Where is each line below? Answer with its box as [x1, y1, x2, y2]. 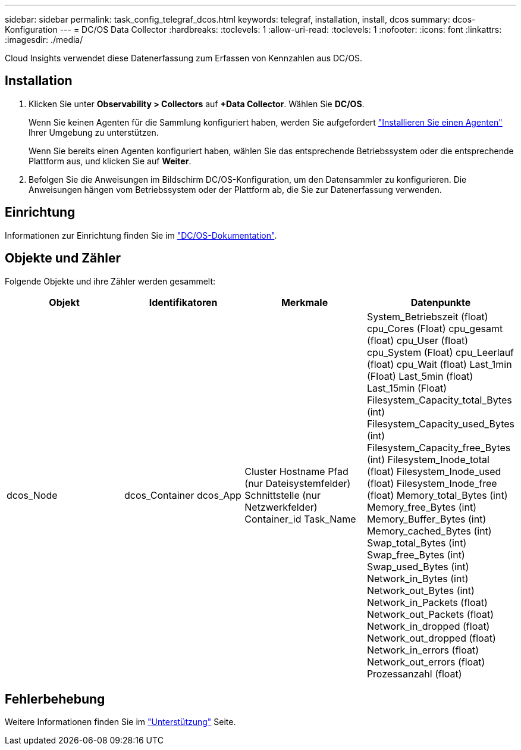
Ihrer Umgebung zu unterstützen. [29, 127, 159, 137]
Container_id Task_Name [244, 512, 356, 525]
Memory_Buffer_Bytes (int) [366, 512, 487, 525]
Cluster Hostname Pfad [244, 465, 349, 477]
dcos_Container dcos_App [124, 489, 241, 501]
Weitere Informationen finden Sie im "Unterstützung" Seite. [5, 717, 236, 727]
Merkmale [281, 296, 328, 308]
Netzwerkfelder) [244, 501, 318, 513]
